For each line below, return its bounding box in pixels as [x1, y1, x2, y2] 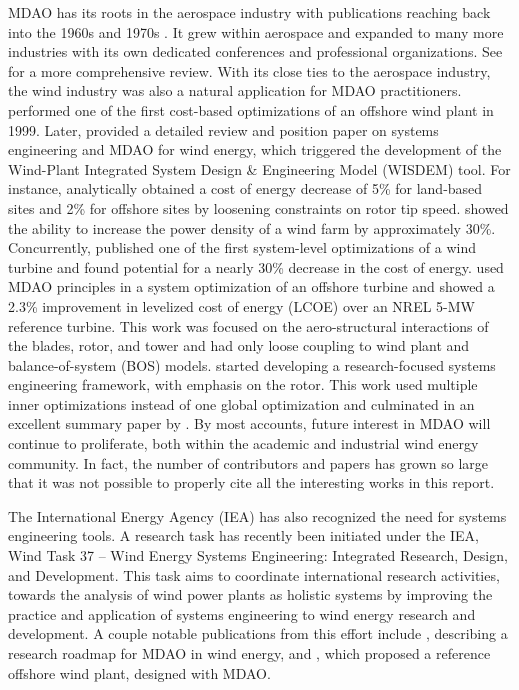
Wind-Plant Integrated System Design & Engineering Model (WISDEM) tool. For [8, 158, 511, 179]
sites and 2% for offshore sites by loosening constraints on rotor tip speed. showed [8, 197, 509, 218]
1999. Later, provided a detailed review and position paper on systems [8, 119, 439, 140]
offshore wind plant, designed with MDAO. [8, 662, 271, 683]
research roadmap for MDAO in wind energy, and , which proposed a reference [8, 643, 491, 663]
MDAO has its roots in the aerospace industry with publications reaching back [8, 2, 491, 22]
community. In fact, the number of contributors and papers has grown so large [8, 452, 489, 473]
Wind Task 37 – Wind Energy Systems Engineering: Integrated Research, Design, [8, 545, 508, 566]
